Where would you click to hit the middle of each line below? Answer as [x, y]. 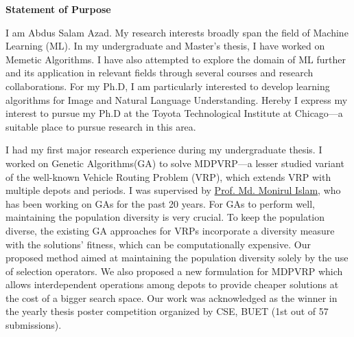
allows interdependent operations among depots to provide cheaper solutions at [172, 284]
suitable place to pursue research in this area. [101, 126]
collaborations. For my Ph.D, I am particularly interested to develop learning [168, 86]
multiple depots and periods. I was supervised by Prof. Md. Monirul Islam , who [173, 190]
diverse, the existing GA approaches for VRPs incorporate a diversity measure [170, 230]
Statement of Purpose [58, 9]
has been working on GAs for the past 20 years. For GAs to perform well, [160, 203]
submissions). [34, 325]
